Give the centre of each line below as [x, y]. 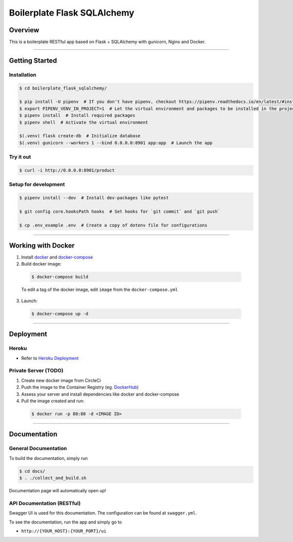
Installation [23, 75]
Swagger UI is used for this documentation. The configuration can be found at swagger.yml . [103, 513]
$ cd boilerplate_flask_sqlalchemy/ [63, 88]
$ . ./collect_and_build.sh [53, 478]
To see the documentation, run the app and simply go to [65, 522]
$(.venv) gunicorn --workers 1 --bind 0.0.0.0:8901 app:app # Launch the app [116, 143]
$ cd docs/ [32, 471]
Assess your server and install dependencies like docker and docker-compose [100, 394]
